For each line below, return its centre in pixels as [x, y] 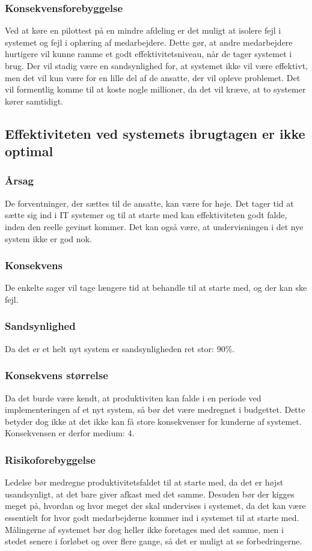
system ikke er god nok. [48, 238]
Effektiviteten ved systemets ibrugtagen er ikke [155, 133]
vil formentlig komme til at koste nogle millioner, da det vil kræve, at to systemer [155, 89]
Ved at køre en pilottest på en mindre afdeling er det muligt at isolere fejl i [143, 30]
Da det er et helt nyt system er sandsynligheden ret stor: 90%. [120, 348]
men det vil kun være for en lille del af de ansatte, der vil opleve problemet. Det [153, 77]
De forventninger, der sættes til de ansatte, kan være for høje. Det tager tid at [149, 203]
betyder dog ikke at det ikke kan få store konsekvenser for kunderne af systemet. [153, 421]
